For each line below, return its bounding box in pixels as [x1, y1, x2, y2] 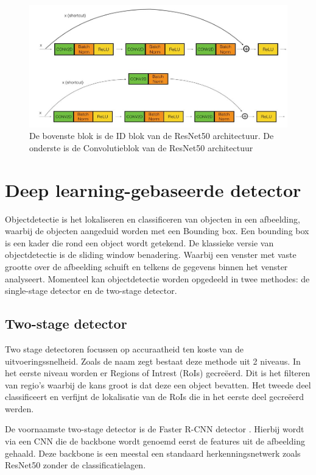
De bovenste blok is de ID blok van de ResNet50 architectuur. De [29, 129, 274, 142]
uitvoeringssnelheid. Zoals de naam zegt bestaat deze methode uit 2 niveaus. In [5, 354, 301, 367]
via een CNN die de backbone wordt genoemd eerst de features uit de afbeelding [5, 435, 305, 448]
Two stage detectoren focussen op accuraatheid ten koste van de [5, 342, 244, 355]
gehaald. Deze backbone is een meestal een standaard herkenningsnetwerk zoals [5, 446, 301, 459]
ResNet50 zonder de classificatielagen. [5, 459, 146, 471]
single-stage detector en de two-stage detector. [5, 284, 177, 297]
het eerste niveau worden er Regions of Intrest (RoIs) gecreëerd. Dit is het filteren [5, 366, 311, 379]
